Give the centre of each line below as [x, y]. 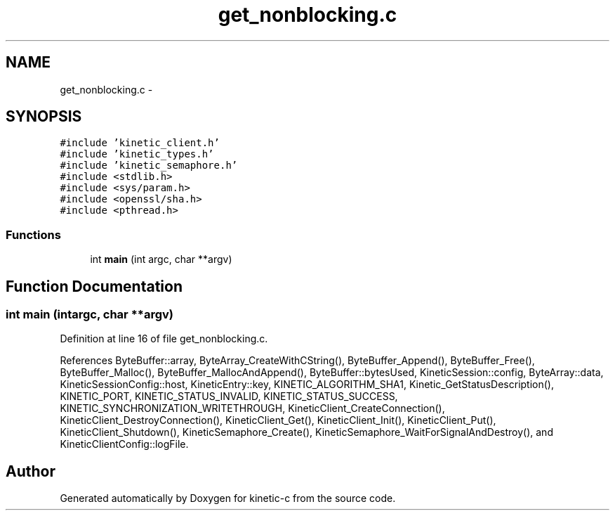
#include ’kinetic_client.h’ [140, 143]
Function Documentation [94, 286]
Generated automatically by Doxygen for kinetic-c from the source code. [228, 498]
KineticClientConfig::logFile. [124, 444]
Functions [33, 234]
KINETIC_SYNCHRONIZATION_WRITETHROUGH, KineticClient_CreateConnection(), [252, 408]
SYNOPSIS [44, 117]
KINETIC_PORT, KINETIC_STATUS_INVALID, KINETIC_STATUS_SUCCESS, [229, 396]
